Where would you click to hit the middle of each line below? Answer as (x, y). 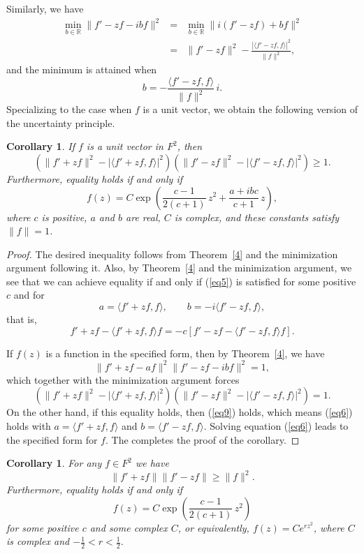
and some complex (129, 527)
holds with (29, 425)
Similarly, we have (45, 8)
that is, (22, 319)
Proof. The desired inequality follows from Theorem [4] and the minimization (172, 254)
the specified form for (52, 439)
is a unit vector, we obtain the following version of (250, 109)
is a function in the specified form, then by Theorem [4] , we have (185, 353)
